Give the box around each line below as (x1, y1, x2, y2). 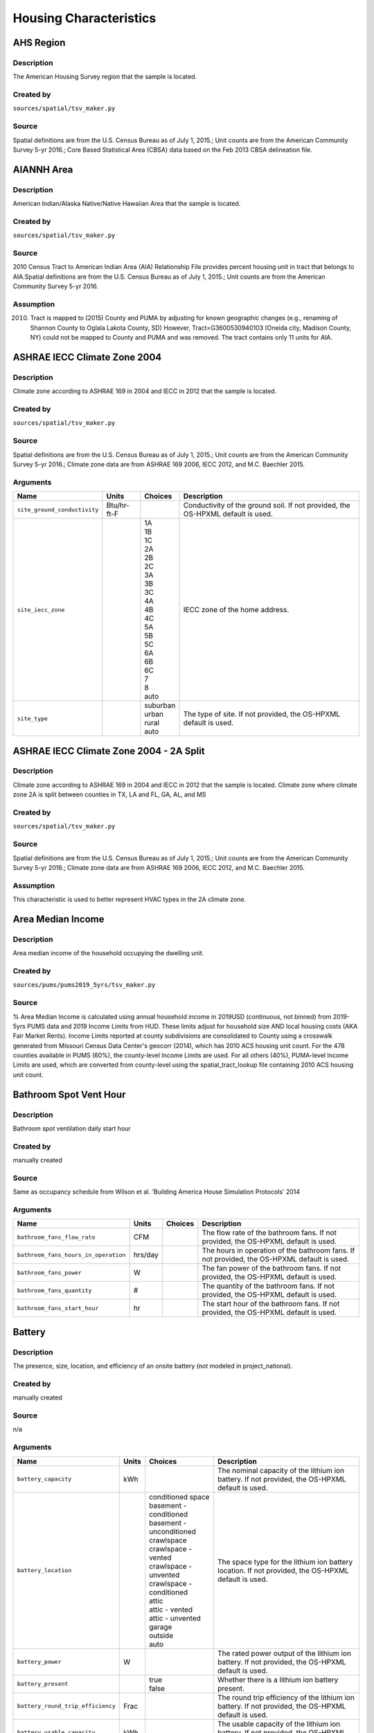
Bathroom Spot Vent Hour (12, 1088, 126, 1100)
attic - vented (149, 1605, 193, 1614)
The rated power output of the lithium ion (217, 1648, 351, 1658)
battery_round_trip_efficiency (17, 1702, 116, 1710)
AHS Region (12, 37, 66, 49)
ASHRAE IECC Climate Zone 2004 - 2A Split (12, 745, 205, 757)
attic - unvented (149, 1613, 201, 1623)
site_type (17, 715, 48, 722)
